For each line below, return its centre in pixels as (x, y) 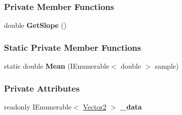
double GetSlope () (35, 25)
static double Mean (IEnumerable (57, 66)
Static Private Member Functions (73, 47)
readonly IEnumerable (38, 106)
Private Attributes (42, 88)
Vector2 (95, 106)
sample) (167, 66)
